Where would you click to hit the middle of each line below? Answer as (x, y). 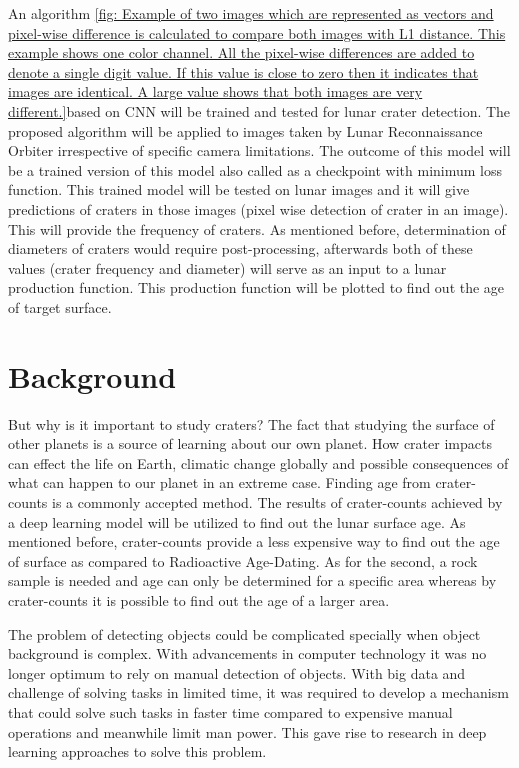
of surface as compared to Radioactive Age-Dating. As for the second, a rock (243, 560)
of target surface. (60, 306)
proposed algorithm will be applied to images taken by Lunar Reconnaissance (245, 130)
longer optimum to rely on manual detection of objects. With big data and (237, 672)
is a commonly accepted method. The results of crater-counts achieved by (277, 502)
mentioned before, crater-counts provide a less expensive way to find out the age (254, 541)
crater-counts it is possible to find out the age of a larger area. (199, 599)
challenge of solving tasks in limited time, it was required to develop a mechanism (258, 692)
